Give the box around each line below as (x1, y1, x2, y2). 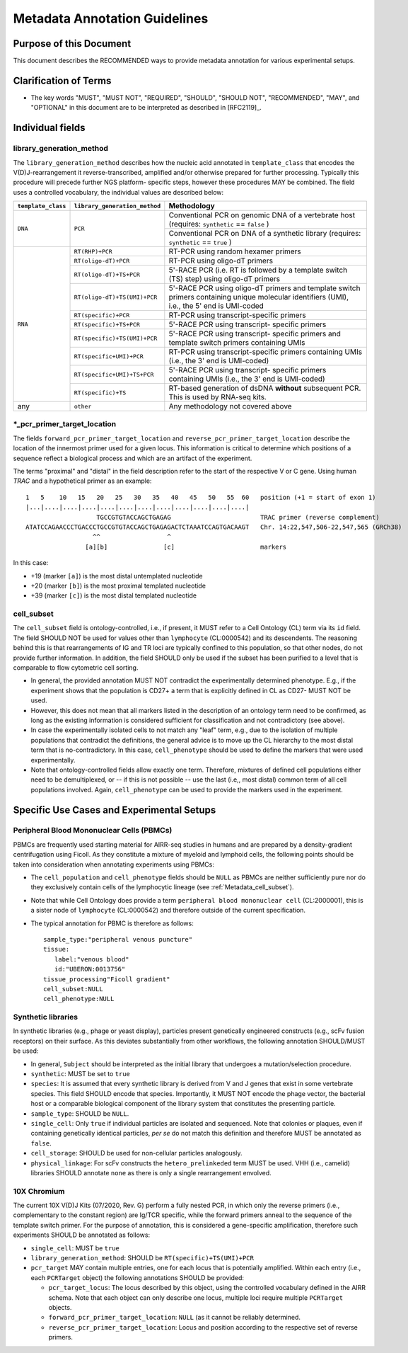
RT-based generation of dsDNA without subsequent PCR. (168, 383, 361, 393)
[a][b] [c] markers (85, 542, 287, 551)
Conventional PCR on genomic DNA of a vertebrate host (168, 210, 356, 220)
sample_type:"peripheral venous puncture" (43, 935, 193, 943)
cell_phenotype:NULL (43, 995, 115, 1003)
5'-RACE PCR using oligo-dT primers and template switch (168, 283, 361, 293)
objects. (48, 1303, 72, 1311)
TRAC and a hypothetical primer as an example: (13, 476, 152, 485)
